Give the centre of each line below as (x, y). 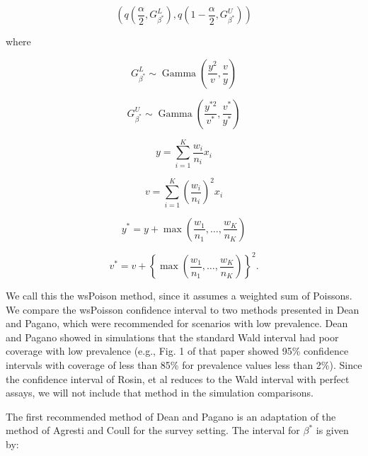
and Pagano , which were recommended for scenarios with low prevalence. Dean (177, 323)
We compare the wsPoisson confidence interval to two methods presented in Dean (183, 309)
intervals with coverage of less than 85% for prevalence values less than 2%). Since (184, 365)
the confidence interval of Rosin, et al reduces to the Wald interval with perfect (178, 378)
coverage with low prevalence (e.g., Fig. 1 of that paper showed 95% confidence (177, 351)
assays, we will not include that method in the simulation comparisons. (160, 393)
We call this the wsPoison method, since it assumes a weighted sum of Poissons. (179, 296)
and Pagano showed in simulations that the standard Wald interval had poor (172, 337)
